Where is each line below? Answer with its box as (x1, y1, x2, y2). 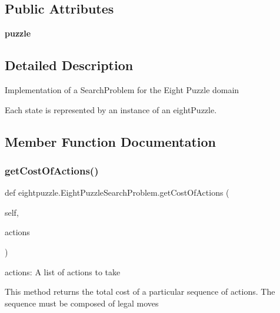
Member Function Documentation (5, 132, 216, 150)
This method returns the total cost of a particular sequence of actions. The (5, 285, 275, 298)
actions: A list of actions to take (5, 265, 121, 278)
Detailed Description (5, 56, 134, 74)
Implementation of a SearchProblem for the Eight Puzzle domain (5, 84, 239, 95)
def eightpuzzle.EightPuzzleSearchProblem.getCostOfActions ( (5, 186, 229, 199)
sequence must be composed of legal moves (5, 296, 159, 309)
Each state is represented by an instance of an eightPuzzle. (5, 103, 217, 116)
